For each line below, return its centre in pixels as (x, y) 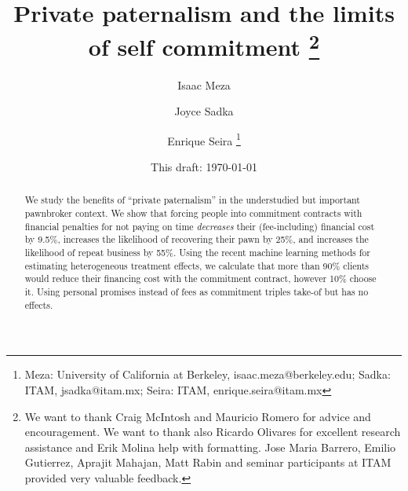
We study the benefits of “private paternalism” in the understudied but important (192, 200)
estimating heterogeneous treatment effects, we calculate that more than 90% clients (197, 265)
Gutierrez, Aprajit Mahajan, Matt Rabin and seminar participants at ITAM (208, 462)
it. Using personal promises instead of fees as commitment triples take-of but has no (197, 292)
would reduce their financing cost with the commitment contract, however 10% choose (200, 278)
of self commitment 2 (204, 45)
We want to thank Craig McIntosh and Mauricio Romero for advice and (198, 416)
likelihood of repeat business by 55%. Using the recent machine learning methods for (197, 253)
